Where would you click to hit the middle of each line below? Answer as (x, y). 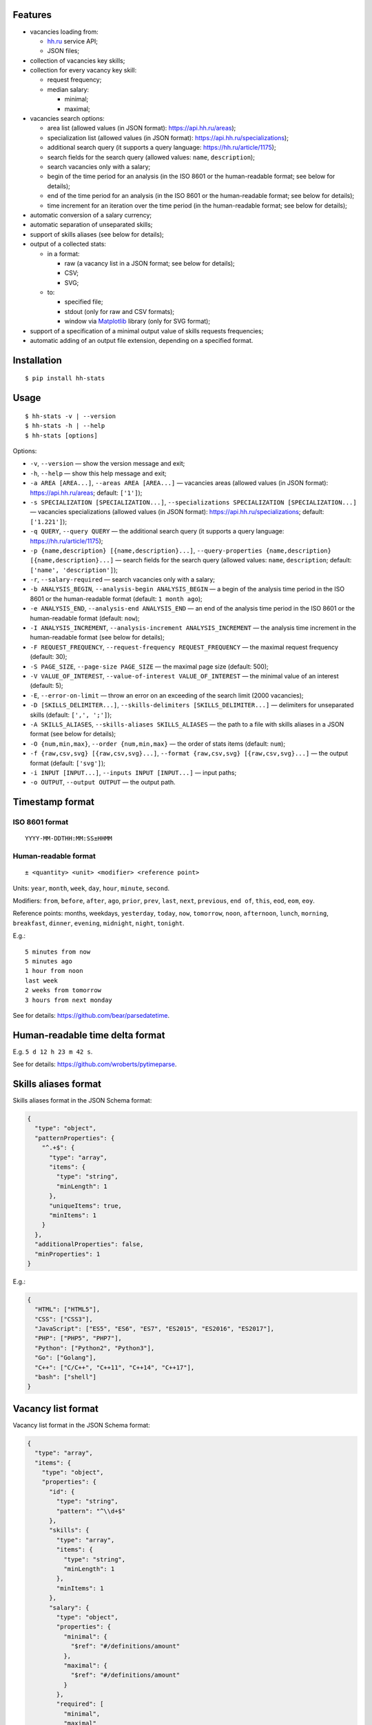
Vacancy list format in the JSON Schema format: (82, 1425)
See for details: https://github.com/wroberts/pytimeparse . (95, 1064)
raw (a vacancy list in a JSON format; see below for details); (150, 263)
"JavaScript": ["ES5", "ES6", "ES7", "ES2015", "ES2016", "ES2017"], (155, 1329)
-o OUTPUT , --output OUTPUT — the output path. (103, 782)
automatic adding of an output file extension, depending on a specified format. (142, 341)
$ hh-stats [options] (61, 435)
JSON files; (63, 51)
